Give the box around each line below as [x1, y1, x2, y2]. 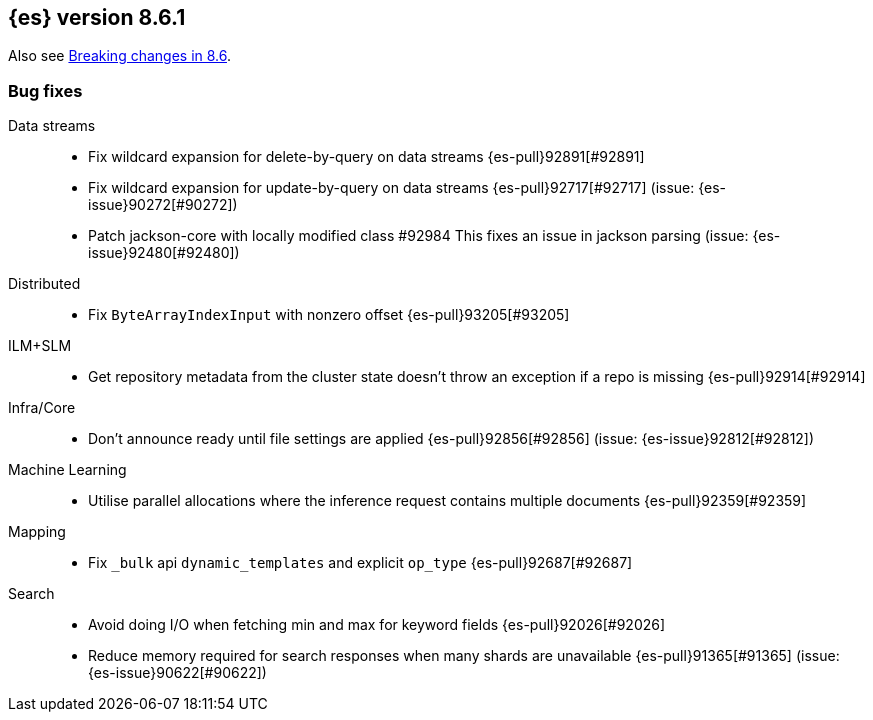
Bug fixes [8, 80, 83, 101]
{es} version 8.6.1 [8, 5, 186, 30]
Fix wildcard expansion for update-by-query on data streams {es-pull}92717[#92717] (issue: [88, 179, 695, 197]
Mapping [8, 523, 66, 541]
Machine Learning [8, 461, 127, 479]
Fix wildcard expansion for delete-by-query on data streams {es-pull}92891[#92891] [88, 148, 645, 166]
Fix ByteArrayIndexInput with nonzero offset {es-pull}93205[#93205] [88, 306, 570, 324]
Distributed [8, 275, 81, 293]
